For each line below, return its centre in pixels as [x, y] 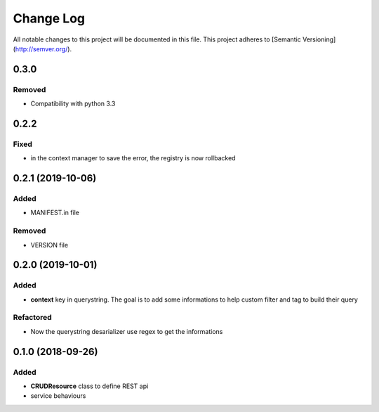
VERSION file [49, 245]
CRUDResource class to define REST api [89, 386]
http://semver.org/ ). [44, 49]
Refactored [32, 318]
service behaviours [58, 396]
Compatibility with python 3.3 [73, 104]
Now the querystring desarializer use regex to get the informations [127, 331]
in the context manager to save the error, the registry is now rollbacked [133, 158]
